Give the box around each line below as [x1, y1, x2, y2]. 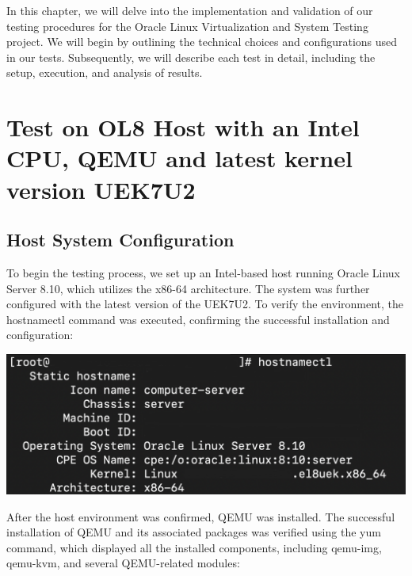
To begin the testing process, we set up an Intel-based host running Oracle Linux [6, 264, 400, 280]
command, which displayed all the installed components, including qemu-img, [6, 539, 382, 555]
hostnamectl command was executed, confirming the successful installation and [6, 311, 390, 327]
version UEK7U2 [6, 173, 196, 205]
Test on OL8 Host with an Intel [6, 111, 360, 143]
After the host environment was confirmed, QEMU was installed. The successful [6, 508, 395, 525]
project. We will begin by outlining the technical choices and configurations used [6, 33, 398, 50]
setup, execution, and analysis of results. [6, 64, 203, 81]
